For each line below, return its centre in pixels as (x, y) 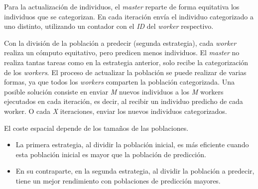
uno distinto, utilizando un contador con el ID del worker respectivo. (109, 26)
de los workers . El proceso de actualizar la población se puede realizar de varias (125, 72)
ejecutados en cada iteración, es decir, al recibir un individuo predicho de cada (124, 101)
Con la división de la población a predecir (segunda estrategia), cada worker (120, 43)
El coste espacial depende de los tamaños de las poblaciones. (96, 128)
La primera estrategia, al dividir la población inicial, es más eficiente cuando (132, 144)
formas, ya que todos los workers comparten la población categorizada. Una (119, 82)
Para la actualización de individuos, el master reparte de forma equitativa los (122, 6)
